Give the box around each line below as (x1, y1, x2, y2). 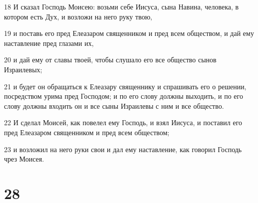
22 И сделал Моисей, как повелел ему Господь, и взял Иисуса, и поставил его (4, 117, 243, 128)
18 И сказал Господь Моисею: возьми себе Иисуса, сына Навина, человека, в (4, 1, 239, 11)
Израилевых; (4, 64, 42, 74)
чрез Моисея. (4, 154, 44, 164)
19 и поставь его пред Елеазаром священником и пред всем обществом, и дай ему (4, 28, 254, 38)
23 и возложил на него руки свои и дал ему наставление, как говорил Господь (4, 144, 242, 154)
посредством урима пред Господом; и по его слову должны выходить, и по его (4, 91, 243, 101)
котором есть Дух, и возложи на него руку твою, (4, 11, 152, 21)
